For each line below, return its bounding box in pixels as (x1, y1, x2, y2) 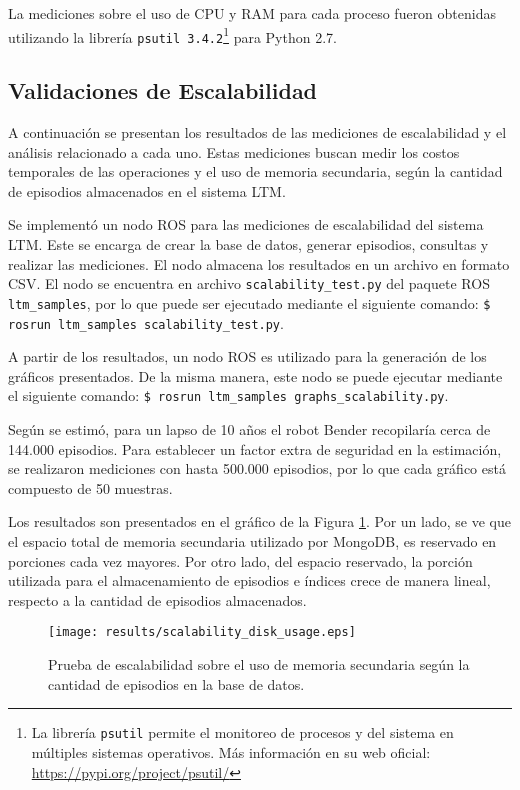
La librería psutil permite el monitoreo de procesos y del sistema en (31, 722, 454, 743)
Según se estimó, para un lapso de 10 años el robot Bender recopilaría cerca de (8, 419, 491, 440)
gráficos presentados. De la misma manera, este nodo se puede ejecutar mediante (8, 365, 503, 386)
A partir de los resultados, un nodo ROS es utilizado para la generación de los (8, 346, 487, 367)
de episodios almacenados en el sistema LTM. (8, 180, 286, 201)
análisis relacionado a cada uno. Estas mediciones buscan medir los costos (8, 141, 460, 162)
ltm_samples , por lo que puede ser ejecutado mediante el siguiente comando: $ (8, 292, 491, 313)
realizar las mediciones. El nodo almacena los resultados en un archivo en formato (8, 253, 510, 274)
